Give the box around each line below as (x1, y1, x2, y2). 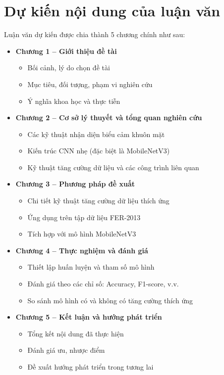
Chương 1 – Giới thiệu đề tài (15, 46, 117, 56)
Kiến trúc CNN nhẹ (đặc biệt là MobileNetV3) (27, 145, 170, 156)
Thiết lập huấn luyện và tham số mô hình (27, 262, 155, 272)
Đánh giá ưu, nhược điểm (27, 345, 105, 355)
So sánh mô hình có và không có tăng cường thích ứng (27, 295, 193, 305)
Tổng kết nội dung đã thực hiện (27, 328, 124, 338)
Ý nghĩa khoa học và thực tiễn (27, 95, 120, 106)
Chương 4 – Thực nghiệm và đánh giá (15, 245, 148, 255)
